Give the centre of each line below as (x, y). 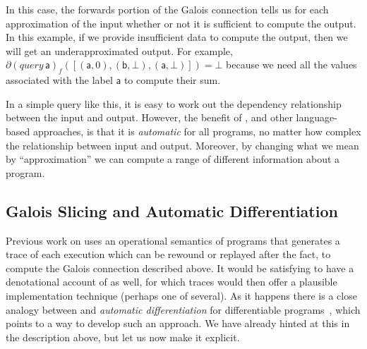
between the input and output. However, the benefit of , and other (149, 117)
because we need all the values (291, 65)
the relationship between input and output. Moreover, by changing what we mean (182, 145)
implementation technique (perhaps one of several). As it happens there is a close (181, 295)
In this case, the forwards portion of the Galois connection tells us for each (167, 9)
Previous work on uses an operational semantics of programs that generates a (173, 240)
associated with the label (59, 80)
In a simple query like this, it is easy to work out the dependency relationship (174, 103)
